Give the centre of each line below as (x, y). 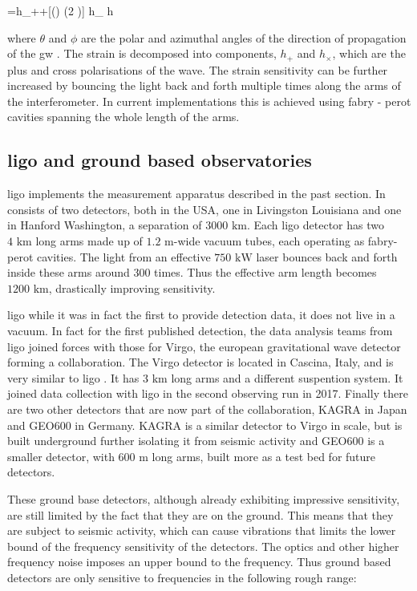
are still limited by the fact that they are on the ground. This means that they (200, 514)
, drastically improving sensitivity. (132, 287)
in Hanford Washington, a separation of (105, 225)
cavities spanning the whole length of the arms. (123, 117)
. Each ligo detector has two (315, 225)
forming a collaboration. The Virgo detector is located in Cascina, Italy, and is (200, 362)
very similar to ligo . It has (73, 377)
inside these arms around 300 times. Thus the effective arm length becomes (192, 272)
